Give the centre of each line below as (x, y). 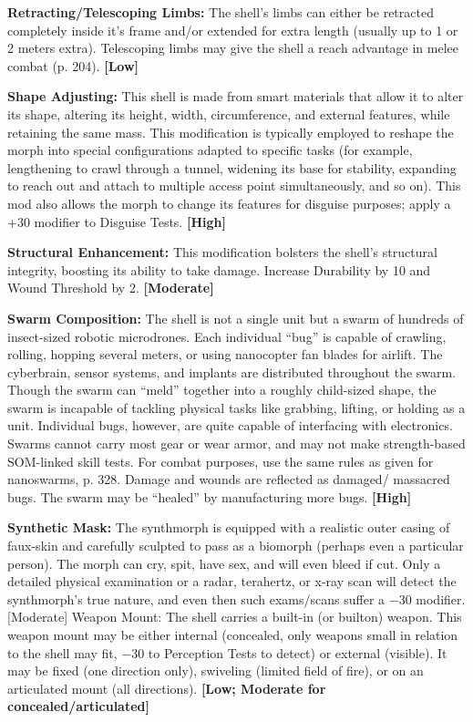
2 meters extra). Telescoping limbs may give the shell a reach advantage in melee (233, 48)
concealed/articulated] (78, 706)
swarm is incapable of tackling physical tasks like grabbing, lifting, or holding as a (236, 407)
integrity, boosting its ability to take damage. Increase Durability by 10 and (219, 269)
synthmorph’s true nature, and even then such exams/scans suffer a (196, 598)
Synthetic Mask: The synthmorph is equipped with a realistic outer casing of (229, 527)
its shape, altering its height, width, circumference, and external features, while (229, 113)
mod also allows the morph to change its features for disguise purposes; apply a (229, 203)
